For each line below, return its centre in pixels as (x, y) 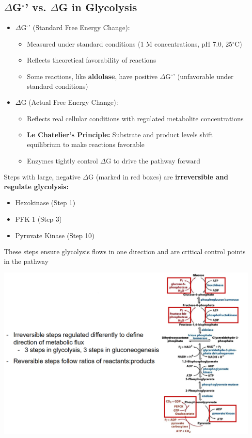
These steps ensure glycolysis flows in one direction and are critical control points (125, 251)
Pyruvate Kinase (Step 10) (55, 235)
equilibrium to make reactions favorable (86, 144)
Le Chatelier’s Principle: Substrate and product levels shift (120, 135)
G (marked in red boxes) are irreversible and (158, 177)
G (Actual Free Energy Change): (70, 102)
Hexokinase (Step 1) (45, 203)
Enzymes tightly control (63, 160)
